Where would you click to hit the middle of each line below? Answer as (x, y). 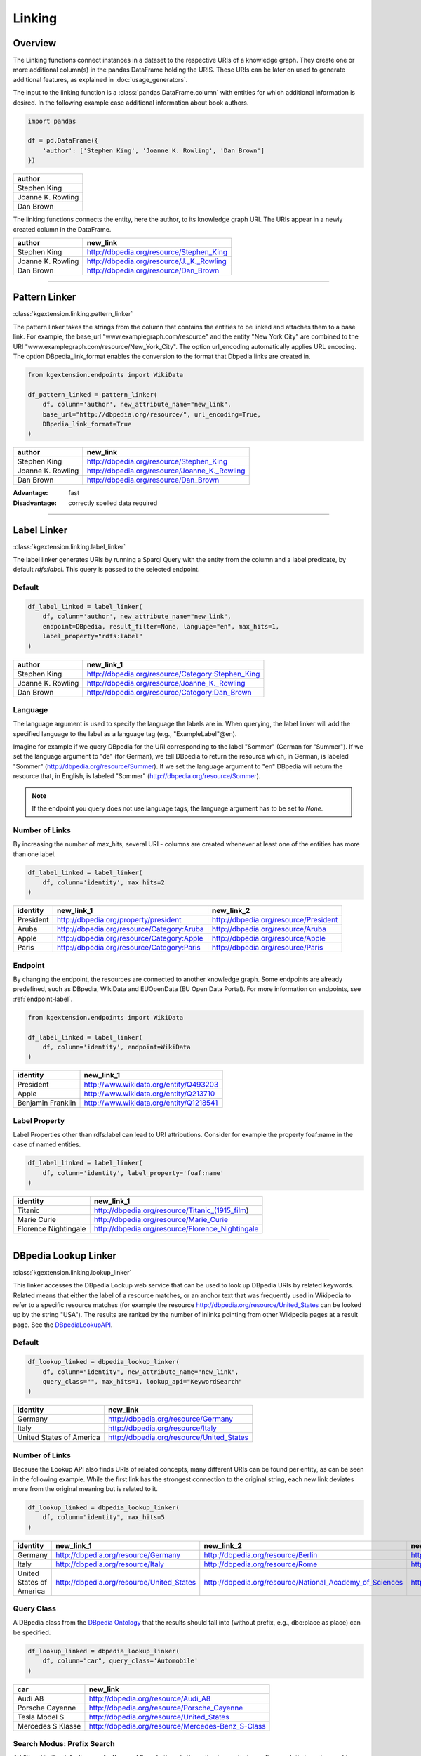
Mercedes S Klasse (49, 1726)
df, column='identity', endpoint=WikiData (116, 1047)
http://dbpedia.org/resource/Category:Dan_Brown (169, 692)
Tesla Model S (41, 1717)
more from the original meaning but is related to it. (85, 1488)
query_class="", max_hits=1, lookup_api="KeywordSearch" (142, 1382)
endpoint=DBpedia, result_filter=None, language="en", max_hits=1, (161, 626)
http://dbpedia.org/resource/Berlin (261, 1554)
